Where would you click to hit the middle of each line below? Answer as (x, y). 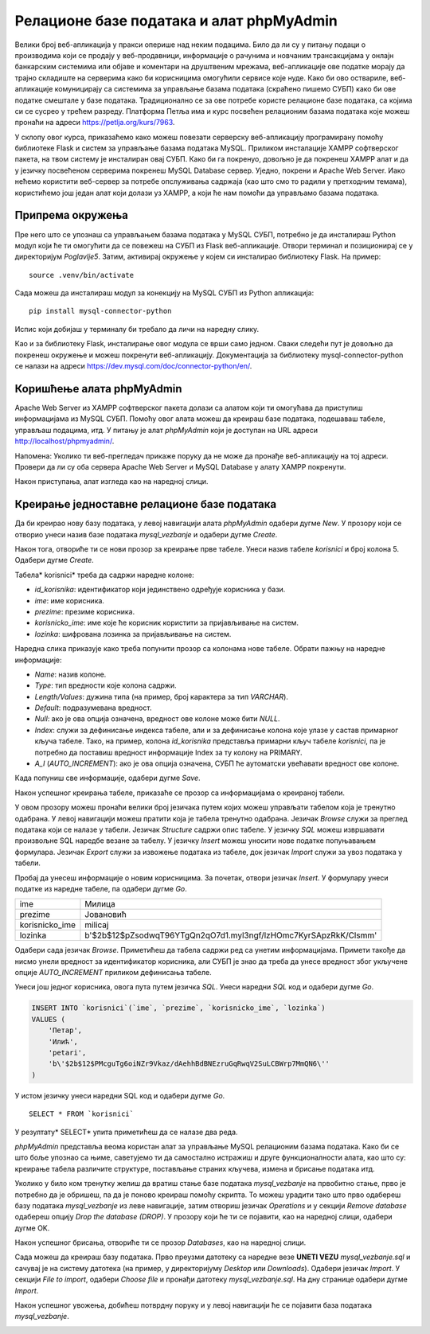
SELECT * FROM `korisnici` (82, 1114)
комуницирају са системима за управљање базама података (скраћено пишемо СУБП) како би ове (225, 89)
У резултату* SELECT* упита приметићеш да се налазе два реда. (126, 1132)
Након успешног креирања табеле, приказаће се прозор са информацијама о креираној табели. (180, 793)
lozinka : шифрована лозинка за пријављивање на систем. (133, 634)
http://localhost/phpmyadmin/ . (64, 441)
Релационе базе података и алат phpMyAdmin (176, 21)
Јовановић (106, 915)
